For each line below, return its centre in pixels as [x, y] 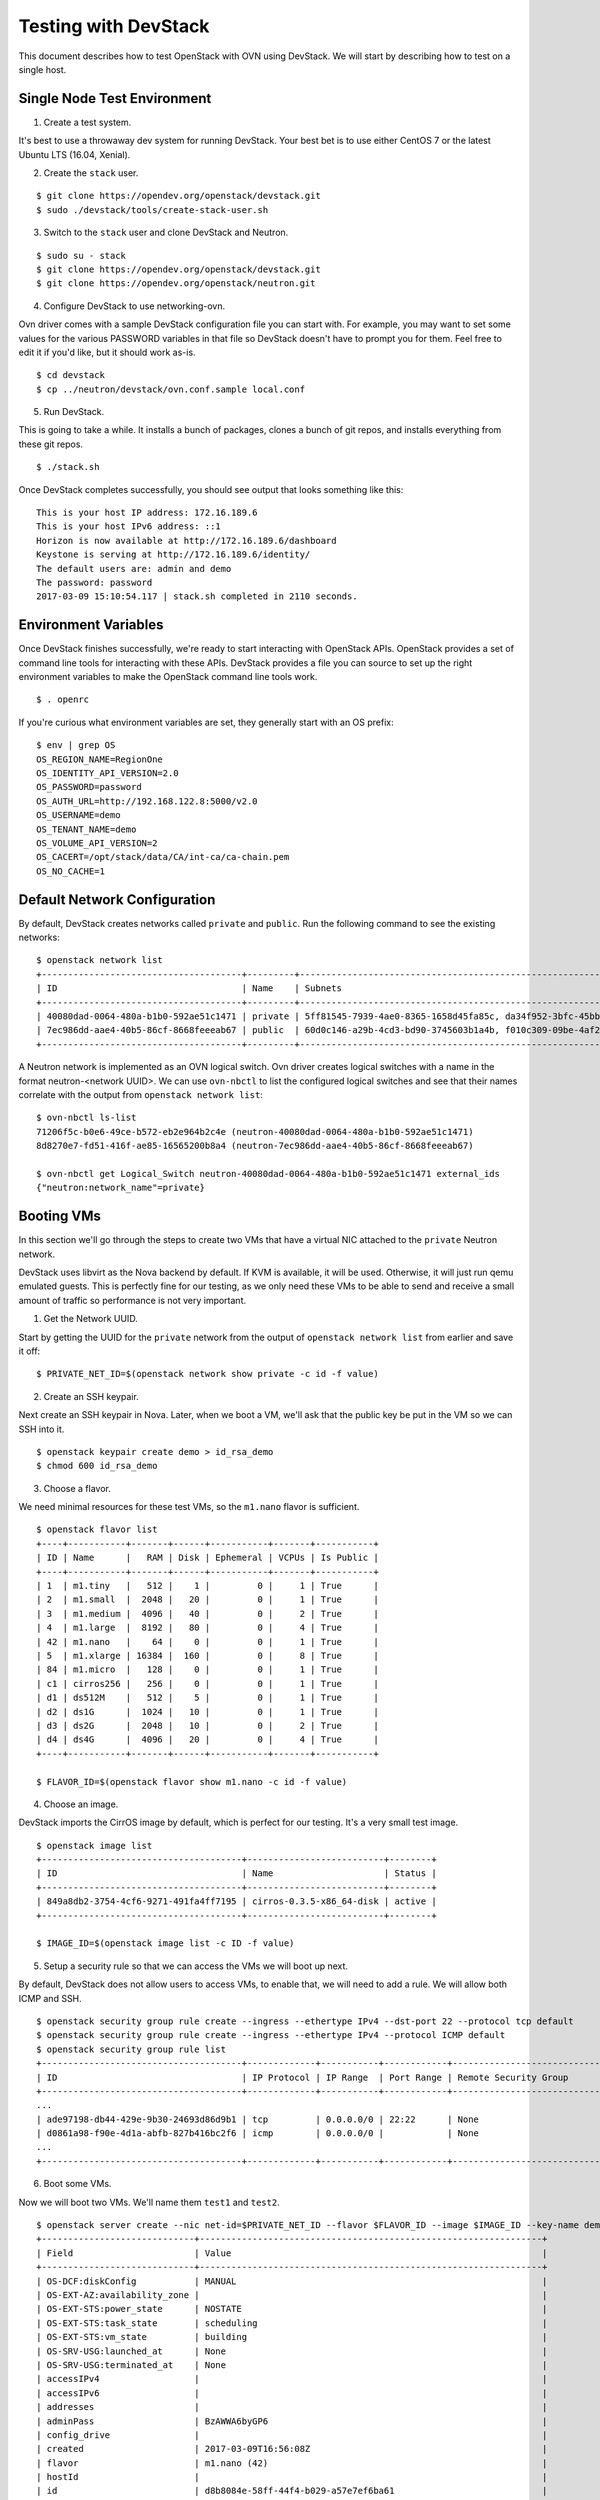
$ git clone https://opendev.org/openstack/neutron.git [176, 283]
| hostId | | [292, 2477]
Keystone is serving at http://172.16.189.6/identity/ [173, 554]
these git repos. [51, 444]
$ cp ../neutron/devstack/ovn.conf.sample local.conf [170, 389]
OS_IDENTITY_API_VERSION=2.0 [107, 773]
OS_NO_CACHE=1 [70, 871]
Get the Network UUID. [91, 1319]
